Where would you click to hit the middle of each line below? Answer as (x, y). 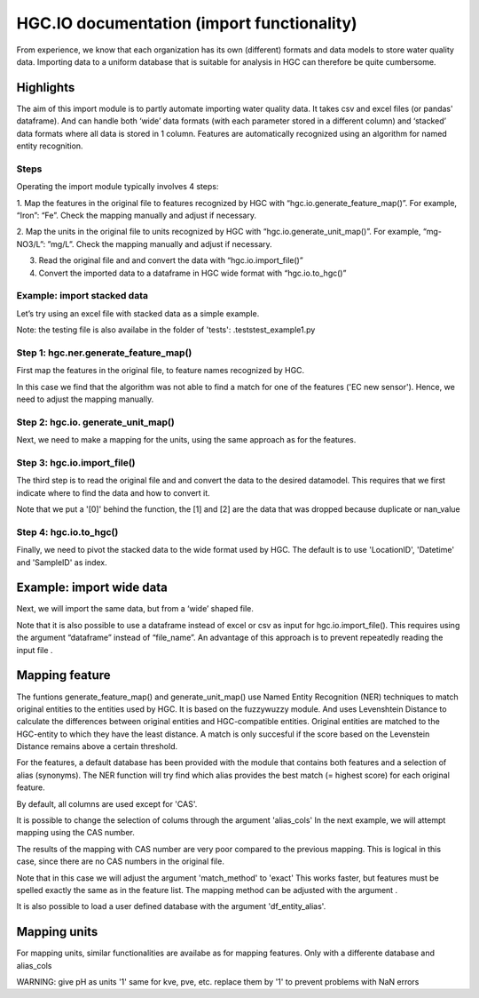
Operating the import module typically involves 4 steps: (118, 187)
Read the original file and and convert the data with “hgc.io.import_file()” (171, 260)
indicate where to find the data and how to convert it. (113, 492)
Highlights (46, 88)
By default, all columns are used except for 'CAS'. (107, 803)
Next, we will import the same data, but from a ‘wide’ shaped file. (135, 609)
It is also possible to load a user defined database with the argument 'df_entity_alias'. (171, 906)
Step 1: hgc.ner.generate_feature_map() (104, 353)
